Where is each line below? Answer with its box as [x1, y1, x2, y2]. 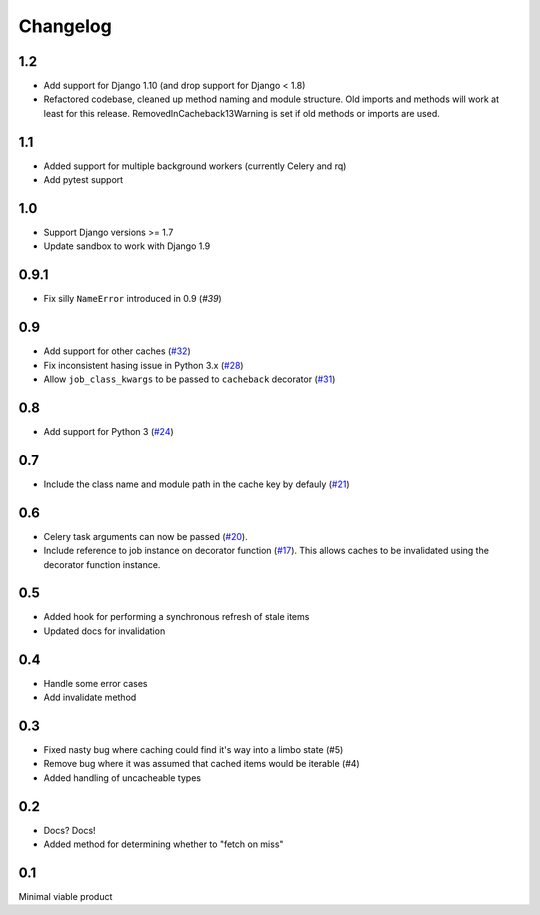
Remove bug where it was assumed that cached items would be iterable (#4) [43, 758, 360, 770]
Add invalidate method [43, 691, 137, 704]
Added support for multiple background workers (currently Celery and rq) [43, 160, 347, 172]
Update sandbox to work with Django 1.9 [43, 240, 211, 252]
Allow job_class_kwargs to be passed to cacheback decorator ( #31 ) [43, 373, 336, 385]
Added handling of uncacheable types [43, 771, 202, 784]
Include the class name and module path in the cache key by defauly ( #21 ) [43, 478, 350, 490]
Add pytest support [43, 174, 124, 186]
